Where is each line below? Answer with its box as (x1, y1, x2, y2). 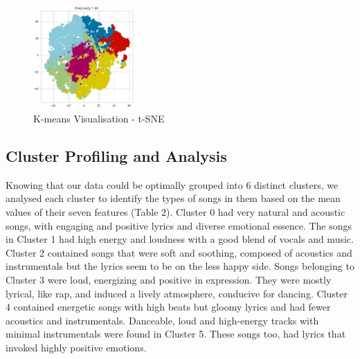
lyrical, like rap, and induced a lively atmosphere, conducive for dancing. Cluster (6, 286, 348, 300)
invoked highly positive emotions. (6, 340, 147, 355)
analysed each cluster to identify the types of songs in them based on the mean (6, 191, 341, 205)
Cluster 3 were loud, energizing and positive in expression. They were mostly (6, 273, 332, 287)
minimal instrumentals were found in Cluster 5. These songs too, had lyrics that (6, 326, 346, 341)
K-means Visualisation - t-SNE (33, 111, 165, 126)
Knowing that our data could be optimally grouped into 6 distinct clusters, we (6, 177, 339, 192)
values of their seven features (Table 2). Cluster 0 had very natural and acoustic (6, 205, 345, 219)
